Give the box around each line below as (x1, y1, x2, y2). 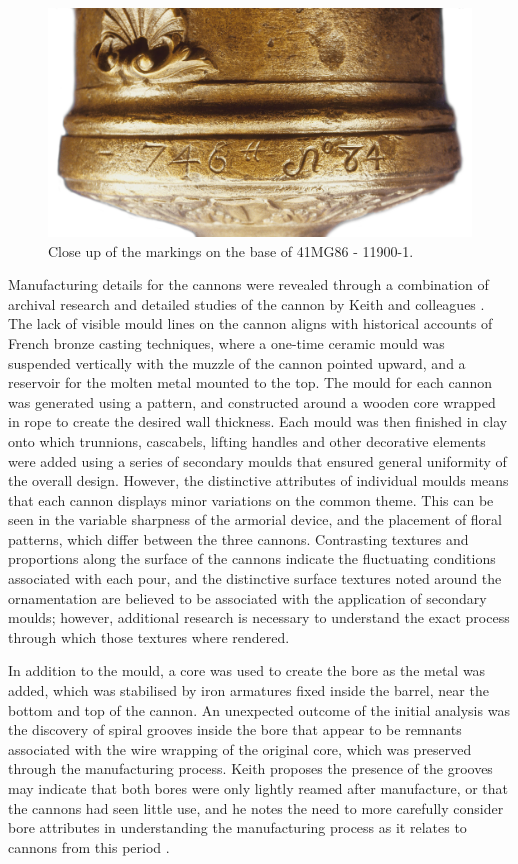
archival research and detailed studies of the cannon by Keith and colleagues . (8, 293, 485, 314)
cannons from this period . (8, 836, 170, 857)
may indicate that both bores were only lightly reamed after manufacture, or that (8, 778, 509, 798)
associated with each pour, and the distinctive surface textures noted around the (8, 568, 502, 589)
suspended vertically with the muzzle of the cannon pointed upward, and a (8, 352, 466, 373)
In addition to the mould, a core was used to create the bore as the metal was (8, 660, 486, 681)
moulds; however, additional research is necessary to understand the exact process (8, 607, 510, 628)
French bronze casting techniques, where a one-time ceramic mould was (8, 332, 445, 353)
